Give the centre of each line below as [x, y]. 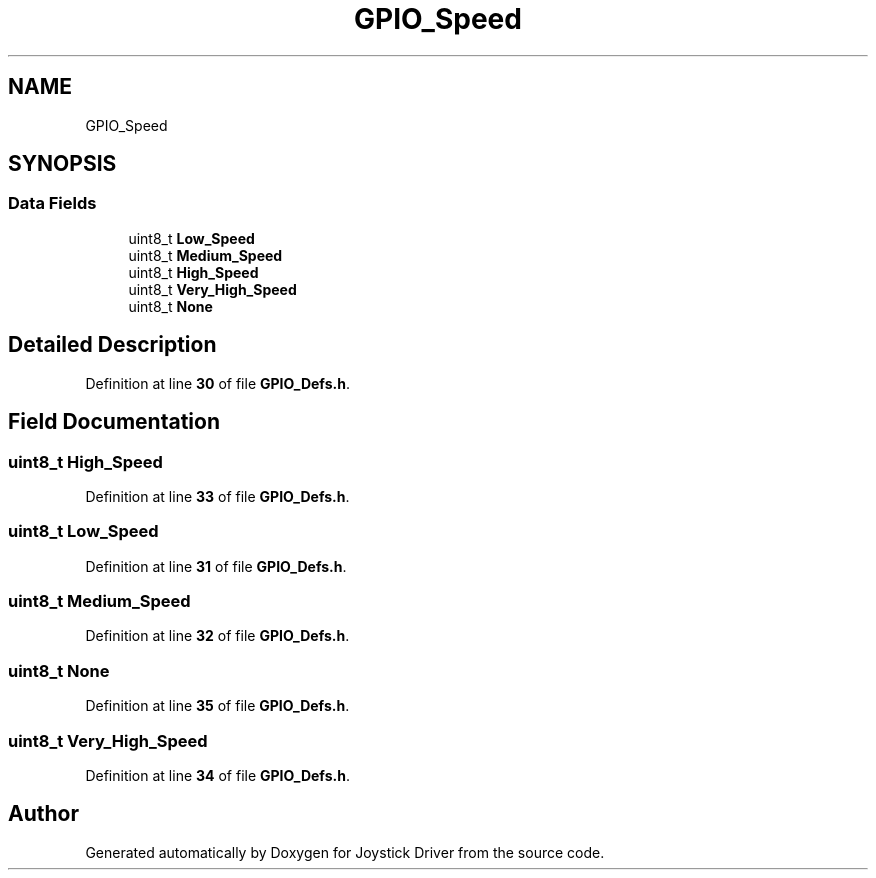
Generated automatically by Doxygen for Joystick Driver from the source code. [345, 852]
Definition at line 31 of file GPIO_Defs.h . [216, 566]
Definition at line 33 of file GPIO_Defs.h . [217, 496]
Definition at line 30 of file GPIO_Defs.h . [217, 383]
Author [43, 814]
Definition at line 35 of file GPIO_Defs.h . [217, 706]
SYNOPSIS [62, 164]
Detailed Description [112, 345]
